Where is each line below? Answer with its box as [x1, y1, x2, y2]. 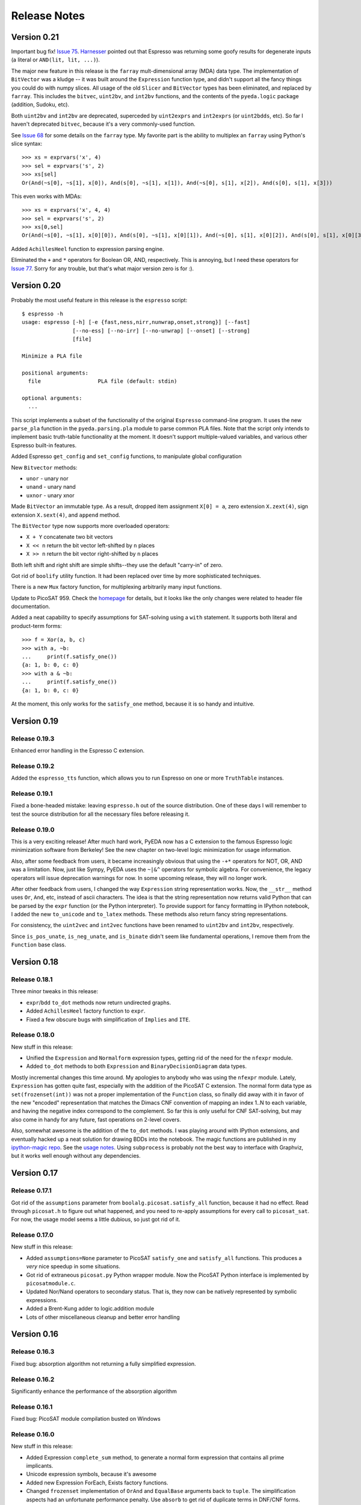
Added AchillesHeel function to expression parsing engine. [11, 245, 164, 252]
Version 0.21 [11, 32, 60, 42]
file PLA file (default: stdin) [28, 378, 177, 385]
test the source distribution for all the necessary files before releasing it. [11, 810, 190, 818]
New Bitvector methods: [11, 464, 78, 471]
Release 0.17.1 [11, 1187, 52, 1195]
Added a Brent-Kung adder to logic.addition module [26, 1305, 155, 1312]
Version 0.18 [11, 957, 59, 967]
